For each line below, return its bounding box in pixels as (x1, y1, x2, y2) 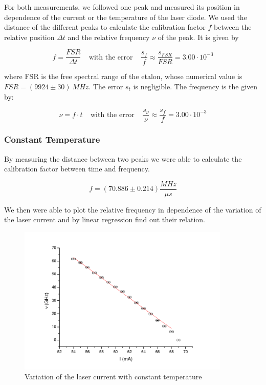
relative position (4, 31, 55, 42)
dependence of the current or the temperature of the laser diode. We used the (4, 11, 247, 22)
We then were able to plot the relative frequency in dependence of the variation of (4, 204, 261, 215)
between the (214, 22, 252, 32)
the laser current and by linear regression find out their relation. (4, 214, 205, 225)
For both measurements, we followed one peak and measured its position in (4, 2, 240, 12)
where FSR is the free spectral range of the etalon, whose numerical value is (4, 71, 242, 82)
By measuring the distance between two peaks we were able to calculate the (4, 153, 242, 164)
